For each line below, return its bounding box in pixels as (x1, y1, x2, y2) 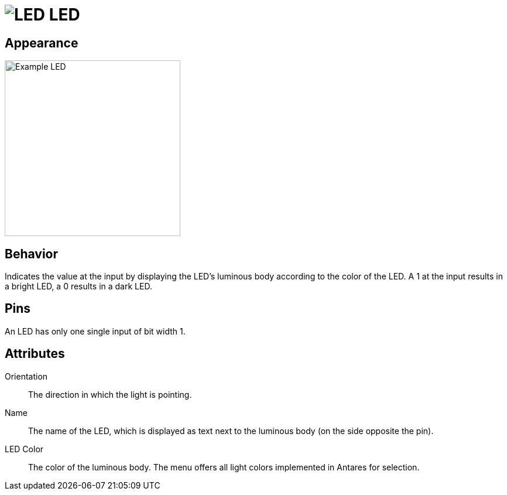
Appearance (5, 35, 78, 50)
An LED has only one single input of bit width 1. (5, 326, 186, 336)
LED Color (5, 443, 44, 454)
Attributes (5, 346, 65, 361)
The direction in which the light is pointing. (28, 389, 192, 400)
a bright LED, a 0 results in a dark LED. (5, 281, 152, 292)
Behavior (5, 246, 59, 261)
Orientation (5, 371, 48, 381)
